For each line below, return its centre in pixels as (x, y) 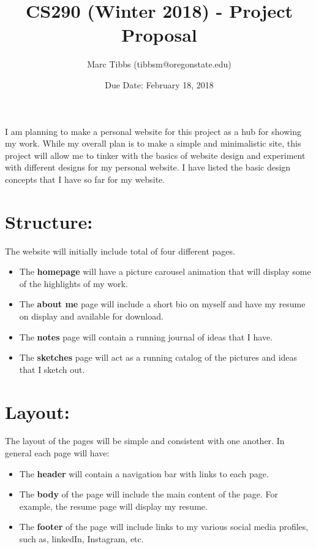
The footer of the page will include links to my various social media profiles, (164, 527)
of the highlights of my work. (73, 283)
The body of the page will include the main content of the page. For (149, 494)
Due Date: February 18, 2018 (159, 84)
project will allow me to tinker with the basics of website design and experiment (155, 155)
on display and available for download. (91, 316)
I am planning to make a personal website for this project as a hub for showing (153, 131)
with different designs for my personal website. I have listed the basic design (148, 167)
